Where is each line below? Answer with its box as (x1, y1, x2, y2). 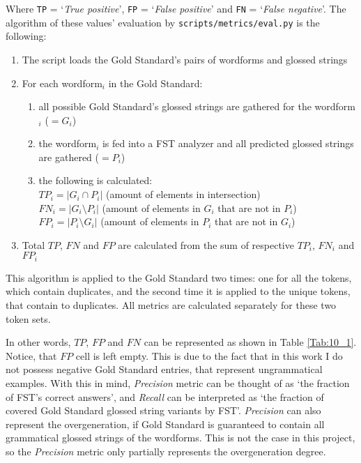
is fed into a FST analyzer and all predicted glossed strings (102, 136, 354, 151)
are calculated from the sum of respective (118, 237, 294, 252)
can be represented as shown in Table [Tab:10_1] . (144, 335, 357, 349)
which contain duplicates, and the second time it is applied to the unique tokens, (6, 284, 351, 298)
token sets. (6, 311, 51, 326)
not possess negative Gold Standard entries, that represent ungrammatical (6, 362, 323, 377)
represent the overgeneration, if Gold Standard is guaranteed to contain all (6, 416, 325, 431)
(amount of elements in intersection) (105, 187, 261, 202)
